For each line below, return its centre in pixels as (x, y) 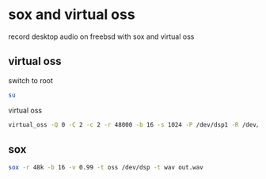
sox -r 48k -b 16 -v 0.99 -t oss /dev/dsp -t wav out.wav (106, 168)
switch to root (31, 80)
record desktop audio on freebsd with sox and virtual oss (101, 36)
